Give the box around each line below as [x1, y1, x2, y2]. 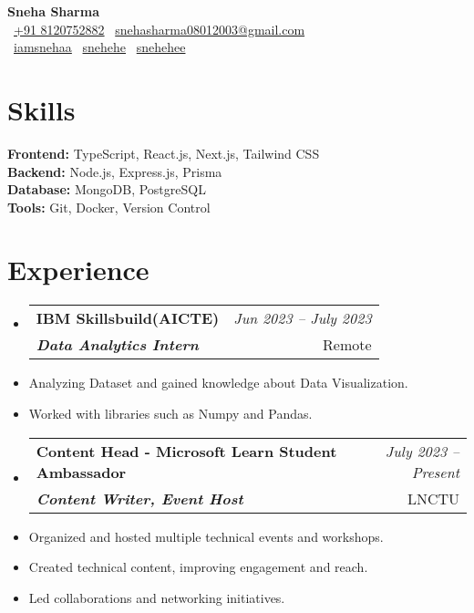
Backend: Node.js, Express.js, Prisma [7, 161, 222, 181]
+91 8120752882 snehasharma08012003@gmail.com [14, 19, 305, 38]
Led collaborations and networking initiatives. [28, 587, 285, 607]
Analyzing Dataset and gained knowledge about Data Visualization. [28, 373, 408, 392]
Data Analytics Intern [36, 334, 199, 356]
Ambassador [36, 461, 127, 483]
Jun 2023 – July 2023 [233, 307, 372, 329]
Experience [7, 251, 149, 288]
